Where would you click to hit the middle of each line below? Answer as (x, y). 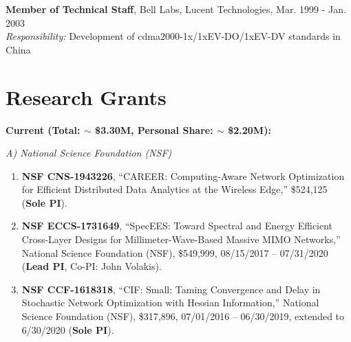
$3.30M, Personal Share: (154, 129)
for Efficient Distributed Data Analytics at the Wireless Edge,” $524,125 (174, 189)
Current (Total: (43, 129)
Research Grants (86, 96)
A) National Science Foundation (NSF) (89, 153)
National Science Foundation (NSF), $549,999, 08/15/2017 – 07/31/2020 (175, 252)
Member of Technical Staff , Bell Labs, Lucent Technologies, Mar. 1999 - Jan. (176, 9)
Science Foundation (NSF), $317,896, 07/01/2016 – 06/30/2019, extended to (183, 316)
